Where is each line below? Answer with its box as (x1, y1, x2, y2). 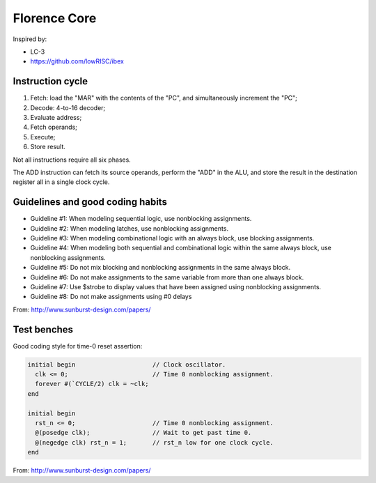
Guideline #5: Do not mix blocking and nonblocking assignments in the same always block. (30, 263, 291, 272)
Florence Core (13, 10, 97, 26)
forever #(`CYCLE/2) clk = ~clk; (35, 380, 149, 388)
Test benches (13, 323, 73, 335)
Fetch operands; (30, 123, 78, 132)
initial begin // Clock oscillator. (27, 360, 226, 369)
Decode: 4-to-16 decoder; (30, 103, 106, 112)
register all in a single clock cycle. (13, 178, 110, 186)
